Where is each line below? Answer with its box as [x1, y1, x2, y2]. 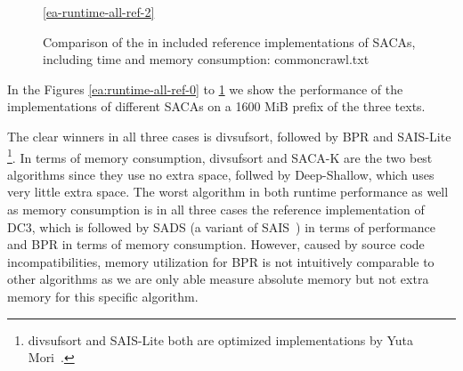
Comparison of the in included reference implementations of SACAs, [43, 32, 416, 51]
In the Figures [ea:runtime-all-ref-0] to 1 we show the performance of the [7, 79, 403, 98]
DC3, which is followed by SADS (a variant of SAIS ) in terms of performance [7, 217, 435, 236]
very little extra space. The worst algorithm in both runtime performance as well [7, 182, 449, 201]
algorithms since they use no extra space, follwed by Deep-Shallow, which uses [7, 165, 435, 183]
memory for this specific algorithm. [7, 286, 199, 305]
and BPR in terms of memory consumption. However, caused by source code [7, 235, 425, 254]
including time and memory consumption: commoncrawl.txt [43, 50, 370, 69]
